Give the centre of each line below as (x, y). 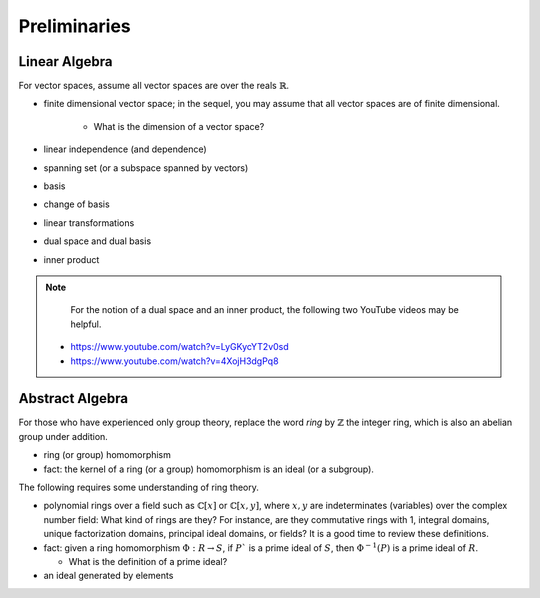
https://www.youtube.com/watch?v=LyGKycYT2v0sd (179, 347)
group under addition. (63, 436)
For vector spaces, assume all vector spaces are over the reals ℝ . (154, 86)
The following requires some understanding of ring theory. (139, 487)
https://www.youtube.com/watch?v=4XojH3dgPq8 (174, 361)
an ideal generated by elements (108, 576)
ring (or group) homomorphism (107, 455)
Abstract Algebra (73, 398)
